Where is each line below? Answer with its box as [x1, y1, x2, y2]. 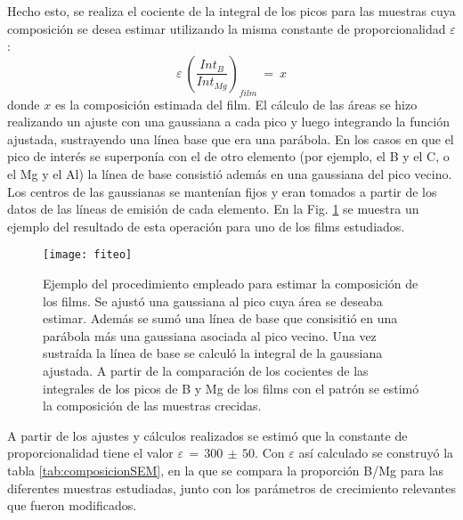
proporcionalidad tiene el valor [7, 443, 174, 462]
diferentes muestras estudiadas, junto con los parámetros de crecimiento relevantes [7, 478, 457, 497]
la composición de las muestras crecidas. [43, 396, 262, 415]
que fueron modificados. [7, 496, 137, 515]
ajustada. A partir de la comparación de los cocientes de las [43, 361, 369, 379]
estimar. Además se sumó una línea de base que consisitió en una [43, 309, 398, 328]
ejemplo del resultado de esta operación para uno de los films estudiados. [7, 216, 405, 235]
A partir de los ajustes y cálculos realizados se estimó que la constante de [7, 426, 408, 444]
